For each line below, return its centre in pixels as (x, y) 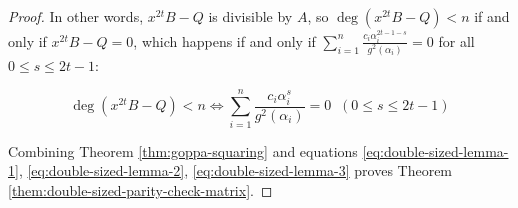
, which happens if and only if (224, 40)
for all (456, 40)
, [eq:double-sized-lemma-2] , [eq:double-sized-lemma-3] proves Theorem (235, 170)
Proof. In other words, (76, 16)
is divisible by (250, 16)
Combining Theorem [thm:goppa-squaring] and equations (183, 150)
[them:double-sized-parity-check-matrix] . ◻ (140, 189)
